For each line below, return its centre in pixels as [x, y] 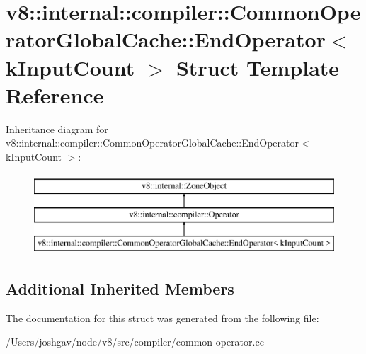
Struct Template [258, 67]
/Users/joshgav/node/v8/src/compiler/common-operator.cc [135, 342]
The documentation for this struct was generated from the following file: [162, 318]
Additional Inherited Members [120, 288]
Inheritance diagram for [57, 129]
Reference [55, 95]
